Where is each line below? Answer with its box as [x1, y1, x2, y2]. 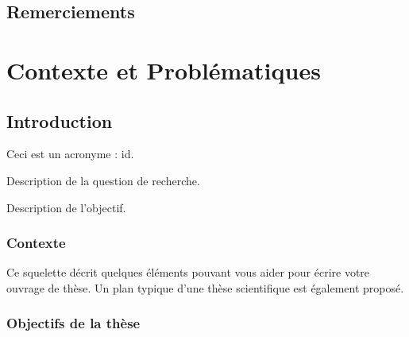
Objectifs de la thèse [6, 313, 141, 333]
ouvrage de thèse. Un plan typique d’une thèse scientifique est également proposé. [6, 279, 404, 296]
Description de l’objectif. [6, 199, 126, 215]
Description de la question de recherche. [6, 172, 200, 188]
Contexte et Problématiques [6, 53, 321, 86]
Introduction [6, 108, 113, 133]
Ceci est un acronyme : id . [6, 145, 134, 162]
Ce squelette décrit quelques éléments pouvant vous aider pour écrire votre [6, 264, 370, 281]
